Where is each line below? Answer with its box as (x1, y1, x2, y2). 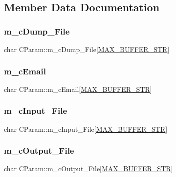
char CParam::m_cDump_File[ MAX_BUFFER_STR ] (4, 44, 170, 54)
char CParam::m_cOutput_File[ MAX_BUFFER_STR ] (4, 163, 173, 174)
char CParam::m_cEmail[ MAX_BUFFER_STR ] (4, 84, 152, 94)
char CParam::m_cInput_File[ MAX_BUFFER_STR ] (4, 124, 168, 134)
